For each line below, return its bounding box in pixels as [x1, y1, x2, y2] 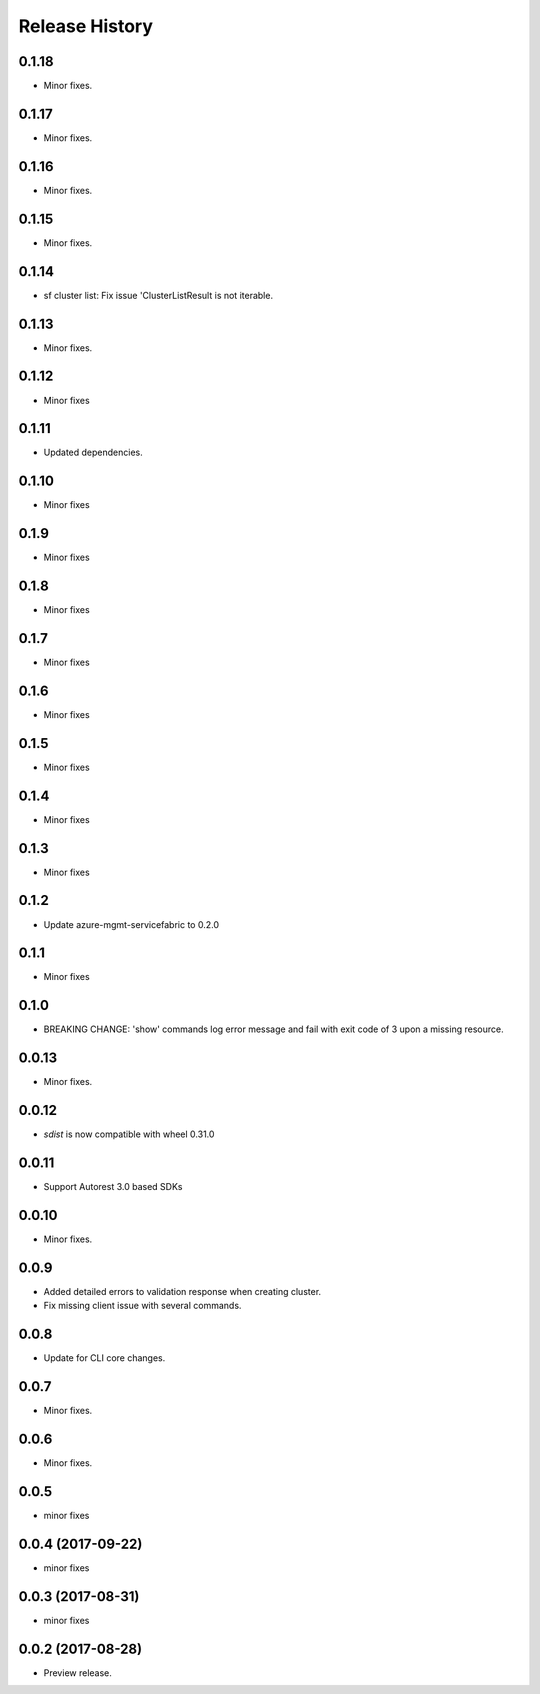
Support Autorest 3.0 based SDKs [43, 1181, 183, 1193]
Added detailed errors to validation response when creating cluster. [43, 1285, 322, 1297]
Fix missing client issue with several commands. [43, 1300, 242, 1312]
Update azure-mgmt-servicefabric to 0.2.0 [43, 918, 220, 930]
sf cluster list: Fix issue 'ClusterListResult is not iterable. [43, 289, 274, 301]
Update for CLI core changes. [43, 1352, 166, 1364]
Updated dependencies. [43, 446, 144, 459]
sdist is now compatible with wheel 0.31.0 [43, 1128, 215, 1140]
